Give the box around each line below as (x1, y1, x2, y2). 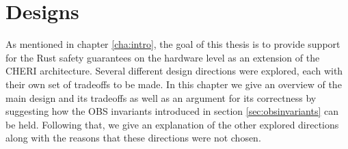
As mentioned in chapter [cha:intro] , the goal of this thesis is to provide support (5, 37, 340, 51)
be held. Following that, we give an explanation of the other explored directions (5, 117, 339, 131)
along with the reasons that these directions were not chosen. (5, 131, 261, 145)
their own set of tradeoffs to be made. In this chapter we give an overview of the (5, 77, 342, 91)
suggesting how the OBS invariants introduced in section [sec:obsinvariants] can (5, 104, 338, 118)
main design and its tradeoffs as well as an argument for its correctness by (5, 90, 317, 105)
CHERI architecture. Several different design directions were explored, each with (5, 64, 343, 78)
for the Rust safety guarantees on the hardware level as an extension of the (5, 50, 320, 64)
